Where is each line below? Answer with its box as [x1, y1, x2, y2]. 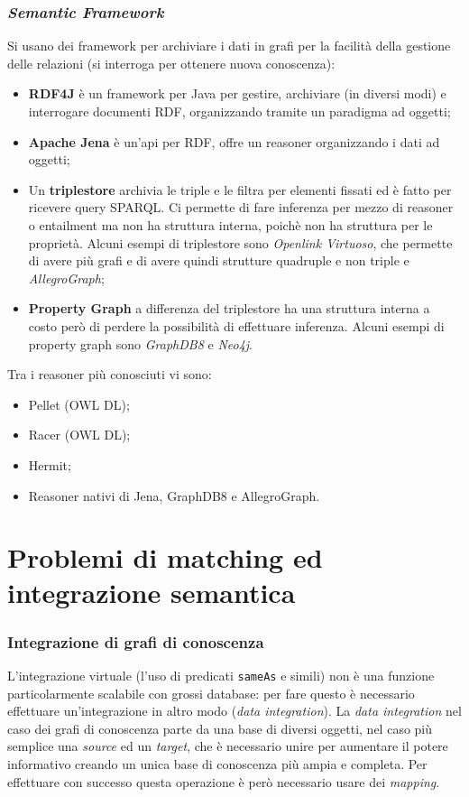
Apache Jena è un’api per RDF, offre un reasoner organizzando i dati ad [28, 132, 440, 151]
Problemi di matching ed [7, 539, 323, 576]
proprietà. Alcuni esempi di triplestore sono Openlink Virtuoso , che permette [28, 233, 453, 252]
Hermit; [28, 455, 71, 474]
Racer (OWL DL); [28, 425, 131, 444]
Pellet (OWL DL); [28, 394, 130, 413]
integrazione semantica [7, 574, 296, 611]
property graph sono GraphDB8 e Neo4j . [28, 334, 253, 353]
